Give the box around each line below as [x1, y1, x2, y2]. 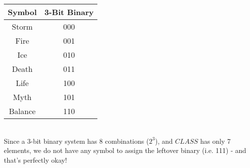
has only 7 [200, 135, 231, 146]
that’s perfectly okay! [4, 154, 67, 165]
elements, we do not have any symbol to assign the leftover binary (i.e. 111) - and [4, 145, 247, 155]
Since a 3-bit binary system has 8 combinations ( [4, 135, 149, 146]
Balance [9, 105, 36, 117]
